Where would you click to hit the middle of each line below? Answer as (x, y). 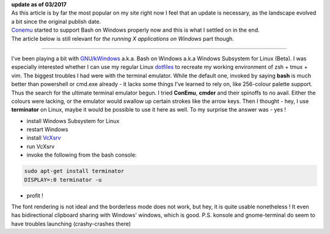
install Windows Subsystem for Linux (73, 121)
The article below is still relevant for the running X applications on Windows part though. (123, 38)
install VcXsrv (44, 138)
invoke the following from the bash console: (82, 155)
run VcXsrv (41, 146)
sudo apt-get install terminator (74, 171)
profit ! (35, 196)
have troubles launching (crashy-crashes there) (71, 224)
